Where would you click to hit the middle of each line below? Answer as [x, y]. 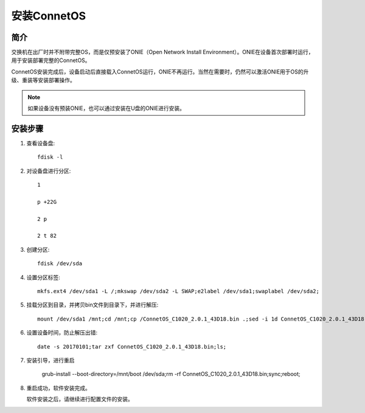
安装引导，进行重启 [50, 360]
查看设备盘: [41, 143]
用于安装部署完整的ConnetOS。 [51, 60]
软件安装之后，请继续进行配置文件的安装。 [80, 399]
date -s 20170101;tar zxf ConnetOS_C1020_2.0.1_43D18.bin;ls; [132, 346]
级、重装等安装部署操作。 [43, 80]
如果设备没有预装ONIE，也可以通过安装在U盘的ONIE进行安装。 [106, 108]
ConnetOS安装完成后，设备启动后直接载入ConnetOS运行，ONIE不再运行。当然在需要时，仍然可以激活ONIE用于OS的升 [160, 71]
